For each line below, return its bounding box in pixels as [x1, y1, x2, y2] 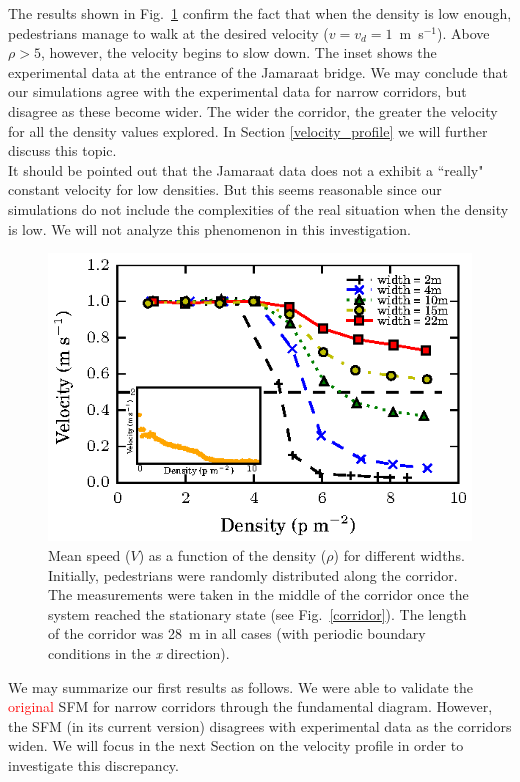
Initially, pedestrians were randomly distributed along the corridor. [48, 564, 458, 585]
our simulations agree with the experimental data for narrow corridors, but [8, 81, 467, 102]
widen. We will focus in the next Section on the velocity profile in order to [8, 735, 464, 756]
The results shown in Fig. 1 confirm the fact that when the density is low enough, [8, 3, 512, 23]
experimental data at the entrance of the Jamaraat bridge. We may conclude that [8, 61, 509, 82]
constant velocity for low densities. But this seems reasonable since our [8, 179, 442, 200]
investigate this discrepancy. [8, 754, 179, 775]
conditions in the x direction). [48, 642, 230, 663]
